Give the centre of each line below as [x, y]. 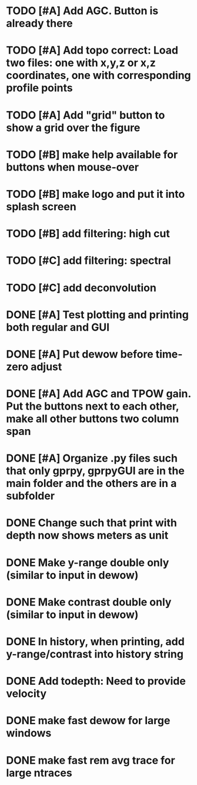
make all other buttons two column [93, 419]
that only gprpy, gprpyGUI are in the [96, 471]
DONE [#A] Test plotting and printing [98, 315]
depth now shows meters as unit [87, 536]
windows [29, 733]
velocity [26, 694]
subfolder [30, 496]
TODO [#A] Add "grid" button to [86, 115]
